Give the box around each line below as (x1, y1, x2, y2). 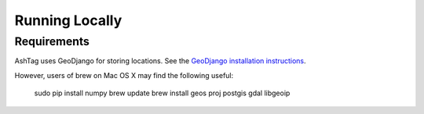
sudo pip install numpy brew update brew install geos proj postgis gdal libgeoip (34, 88, 291, 98)
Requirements (14, 34, 90, 48)
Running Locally (14, 12, 122, 29)
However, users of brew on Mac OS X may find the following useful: (14, 70, 234, 80)
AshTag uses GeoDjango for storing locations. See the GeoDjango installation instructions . (14, 56, 306, 66)
